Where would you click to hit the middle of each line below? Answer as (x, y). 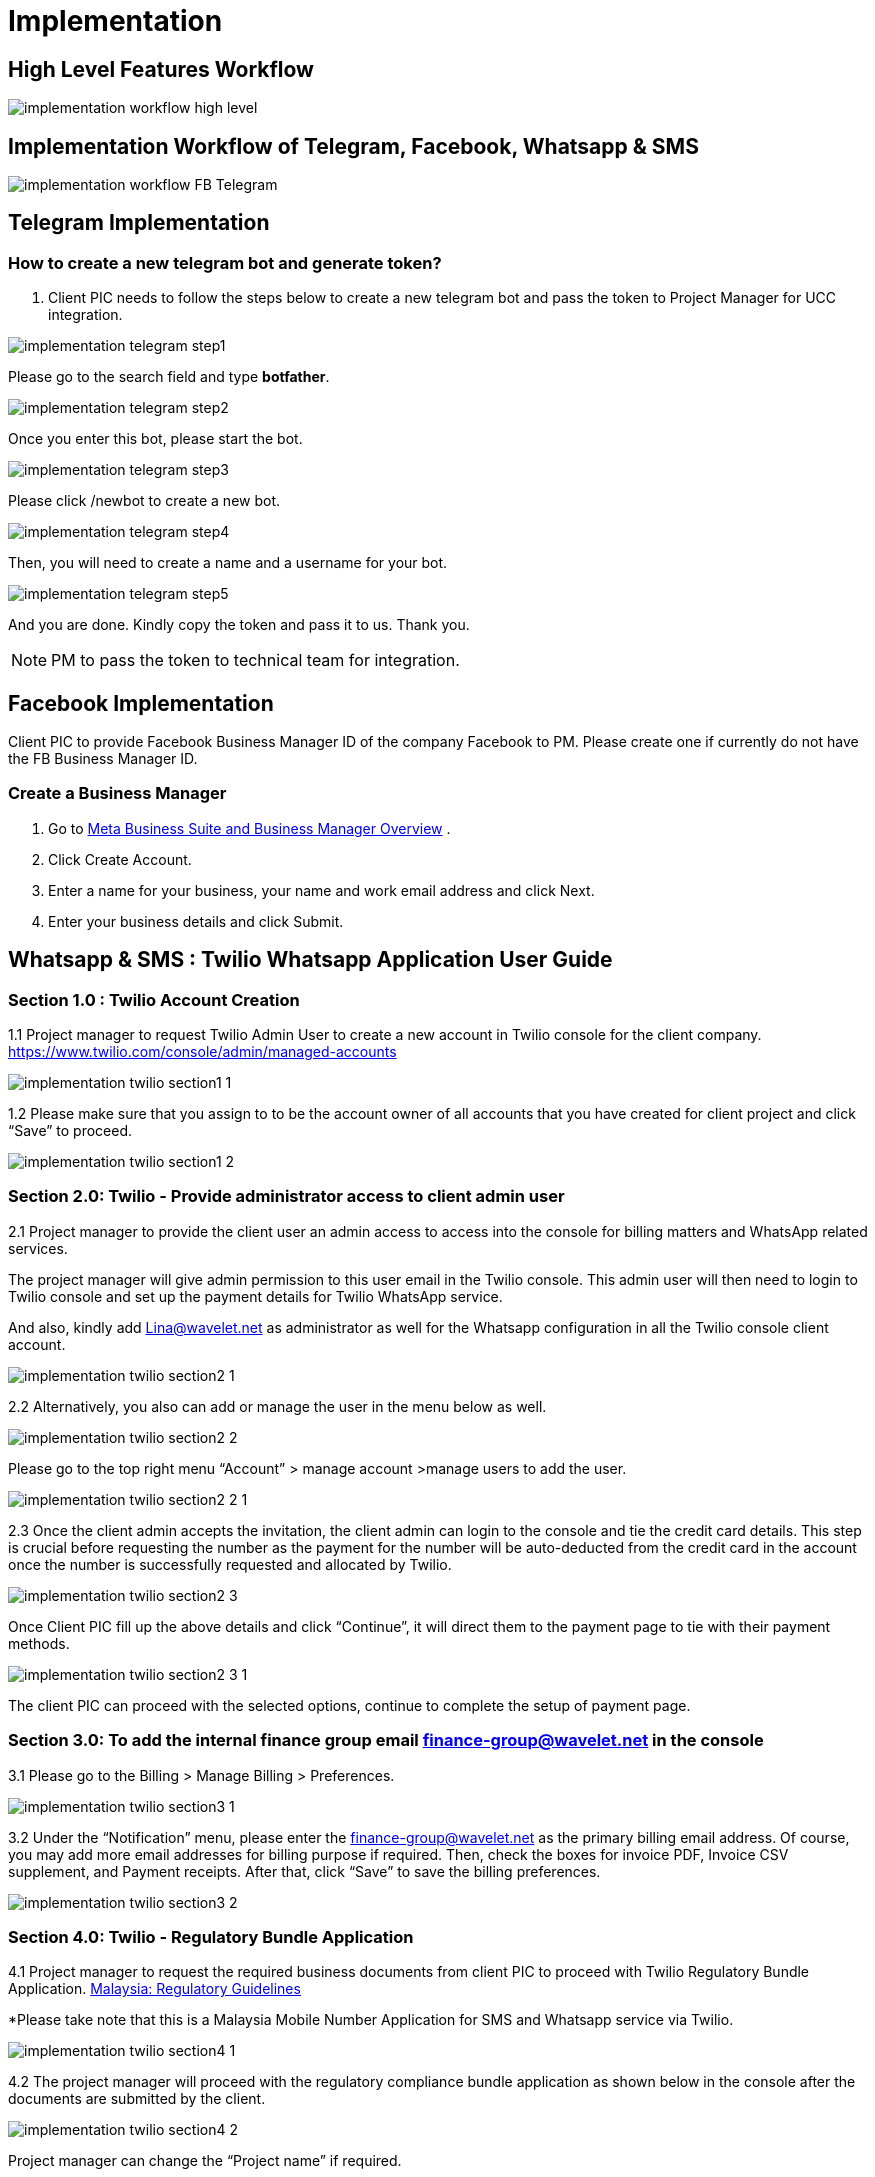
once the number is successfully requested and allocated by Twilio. (230, 1564)
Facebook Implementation (141, 703)
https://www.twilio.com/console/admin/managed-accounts (202, 1052)
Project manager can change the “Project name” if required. (205, 2161)
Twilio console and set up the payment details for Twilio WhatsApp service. (255, 1296)
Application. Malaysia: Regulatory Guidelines (154, 1989)
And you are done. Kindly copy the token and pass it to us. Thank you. (239, 625)
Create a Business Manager (117, 793)
